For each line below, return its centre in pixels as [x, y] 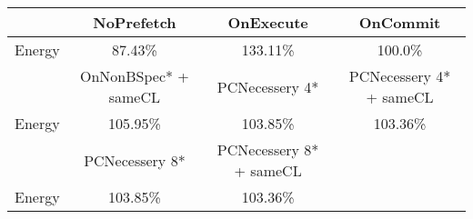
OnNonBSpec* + [134, 76]
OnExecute [268, 22]
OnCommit [400, 22]
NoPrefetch [135, 22]
